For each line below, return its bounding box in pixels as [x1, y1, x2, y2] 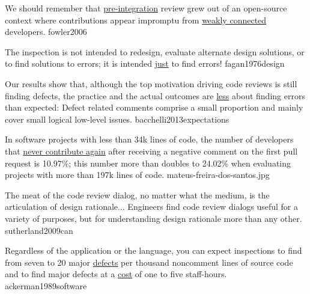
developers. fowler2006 [5, 25, 87, 38]
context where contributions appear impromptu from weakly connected [5, 13, 267, 26]
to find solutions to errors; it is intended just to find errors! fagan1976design [5, 57, 285, 70]
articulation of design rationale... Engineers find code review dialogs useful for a [5, 200, 299, 213]
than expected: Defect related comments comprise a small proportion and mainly [5, 101, 303, 114]
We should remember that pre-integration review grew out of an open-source [5, 2, 287, 14]
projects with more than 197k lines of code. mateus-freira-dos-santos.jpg [5, 168, 270, 181]
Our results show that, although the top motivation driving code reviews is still [5, 77, 297, 90]
